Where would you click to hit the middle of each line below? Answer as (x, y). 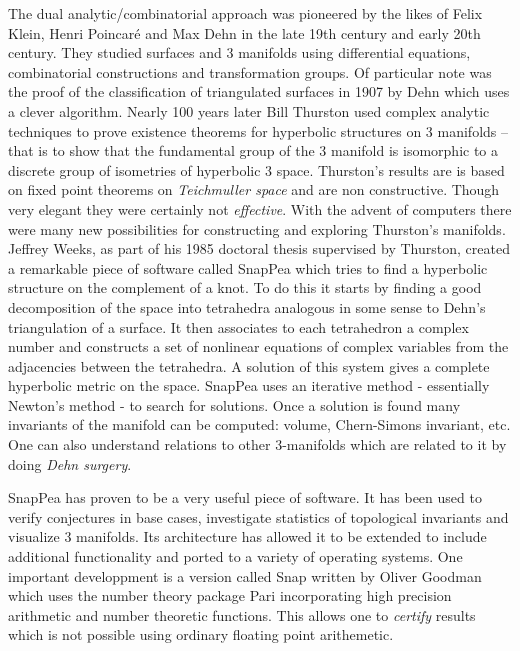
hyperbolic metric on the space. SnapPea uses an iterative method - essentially (249, 385)
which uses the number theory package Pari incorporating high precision (230, 595)
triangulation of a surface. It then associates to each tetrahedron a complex (238, 326)
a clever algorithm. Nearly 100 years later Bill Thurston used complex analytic (249, 110)
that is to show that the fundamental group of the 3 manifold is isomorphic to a (253, 150)
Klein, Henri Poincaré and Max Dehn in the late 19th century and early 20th (244, 32)
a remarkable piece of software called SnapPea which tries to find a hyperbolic (248, 267)
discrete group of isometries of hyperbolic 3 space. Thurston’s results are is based (256, 169)
